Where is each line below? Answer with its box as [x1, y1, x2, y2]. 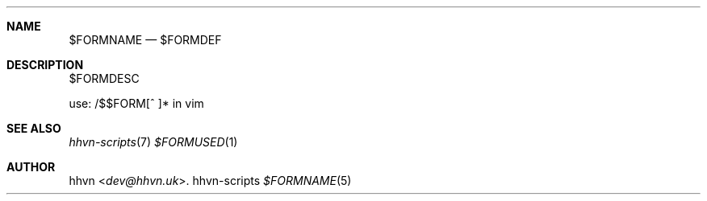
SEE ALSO [6, 121, 61, 135]
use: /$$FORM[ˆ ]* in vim [69, 96, 204, 110]
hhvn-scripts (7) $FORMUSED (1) [69, 135, 238, 149]
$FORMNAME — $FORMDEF [69, 33, 222, 47]
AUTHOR [6, 160, 56, 174]
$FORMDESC [69, 72, 140, 85]
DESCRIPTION [6, 58, 84, 72]
